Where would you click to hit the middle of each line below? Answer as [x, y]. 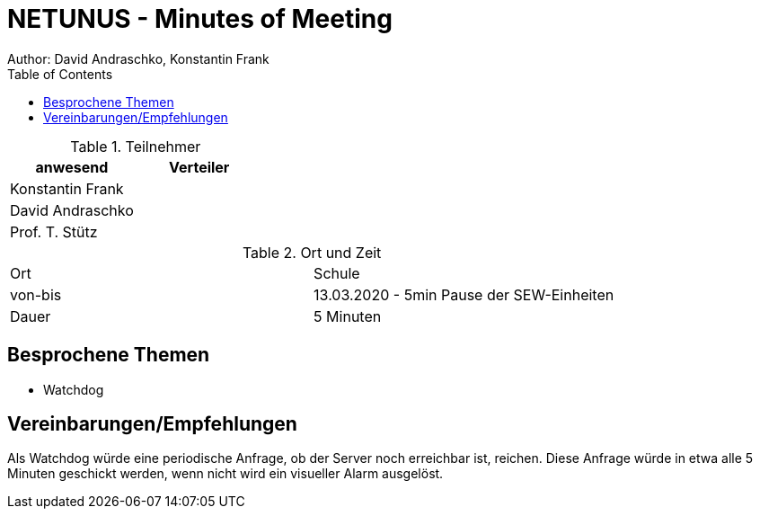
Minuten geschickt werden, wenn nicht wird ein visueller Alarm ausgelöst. [225, 474]
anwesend [72, 167]
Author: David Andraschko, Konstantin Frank [138, 58]
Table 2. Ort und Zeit [312, 252]
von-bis [36, 294]
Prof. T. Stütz [54, 231]
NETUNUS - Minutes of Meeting [200, 19]
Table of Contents [60, 74]
